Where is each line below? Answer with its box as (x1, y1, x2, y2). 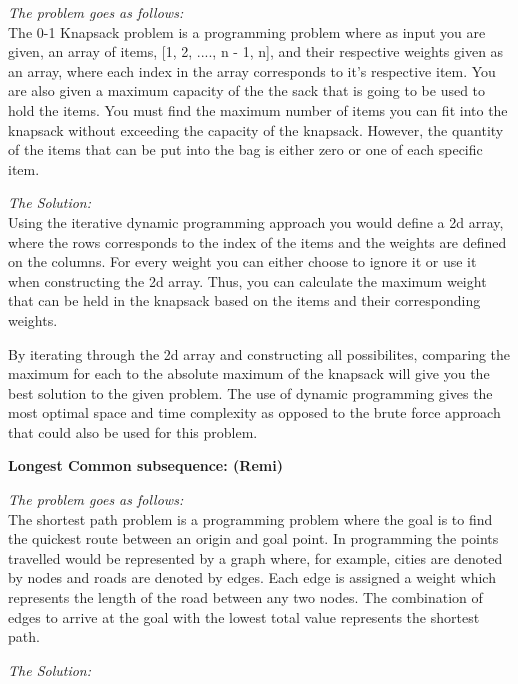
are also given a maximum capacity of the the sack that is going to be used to (8, 80, 486, 101)
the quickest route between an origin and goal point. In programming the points (8, 528, 499, 549)
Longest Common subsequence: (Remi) (8, 455, 283, 476)
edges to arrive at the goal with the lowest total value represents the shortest (8, 606, 480, 627)
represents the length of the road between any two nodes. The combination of (8, 587, 483, 608)
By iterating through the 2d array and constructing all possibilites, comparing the (8, 343, 511, 364)
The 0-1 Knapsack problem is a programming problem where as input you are (8, 21, 486, 42)
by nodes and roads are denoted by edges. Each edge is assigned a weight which (8, 567, 496, 588)
